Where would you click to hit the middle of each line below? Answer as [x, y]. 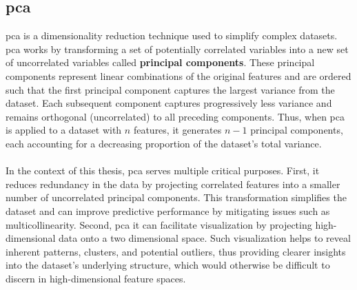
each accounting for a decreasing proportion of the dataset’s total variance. [164, 143]
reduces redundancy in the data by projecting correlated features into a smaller [173, 184]
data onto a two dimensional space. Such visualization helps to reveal [205, 238]
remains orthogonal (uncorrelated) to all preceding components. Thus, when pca [175, 116]
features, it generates [177, 130]
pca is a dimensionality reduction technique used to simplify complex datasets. [172, 35]
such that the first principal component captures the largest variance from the [170, 89]
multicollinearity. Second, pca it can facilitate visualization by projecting [159, 224]
